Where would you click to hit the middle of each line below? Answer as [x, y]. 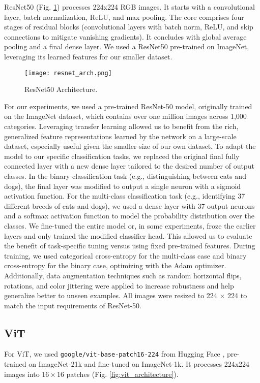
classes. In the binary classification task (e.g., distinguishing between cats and [125, 175]
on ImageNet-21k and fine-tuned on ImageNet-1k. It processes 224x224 [139, 364]
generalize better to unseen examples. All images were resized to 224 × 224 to [126, 295]
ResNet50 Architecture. [61, 89]
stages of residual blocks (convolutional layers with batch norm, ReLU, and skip [129, 27]
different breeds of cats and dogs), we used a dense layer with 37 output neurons [129, 205]
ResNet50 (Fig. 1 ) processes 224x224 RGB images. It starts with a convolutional [130, 7]
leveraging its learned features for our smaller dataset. [88, 56]
